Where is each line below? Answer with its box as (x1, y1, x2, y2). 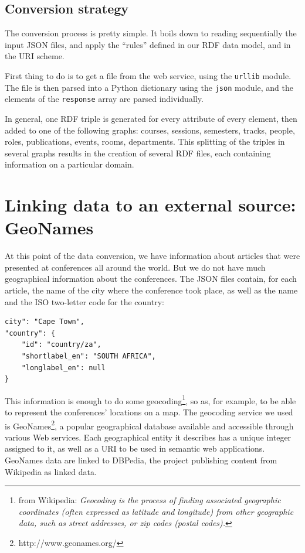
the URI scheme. (5, 50, 65, 62)
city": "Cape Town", (5, 318, 85, 326)
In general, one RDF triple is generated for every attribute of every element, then (5, 112, 297, 124)
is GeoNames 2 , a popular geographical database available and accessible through (5, 418, 294, 432)
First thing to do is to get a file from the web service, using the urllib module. (5, 69, 292, 81)
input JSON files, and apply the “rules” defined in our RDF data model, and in (5, 38, 291, 50)
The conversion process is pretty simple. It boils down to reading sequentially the (5, 27, 297, 39)
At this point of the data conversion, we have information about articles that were (5, 250, 300, 262)
